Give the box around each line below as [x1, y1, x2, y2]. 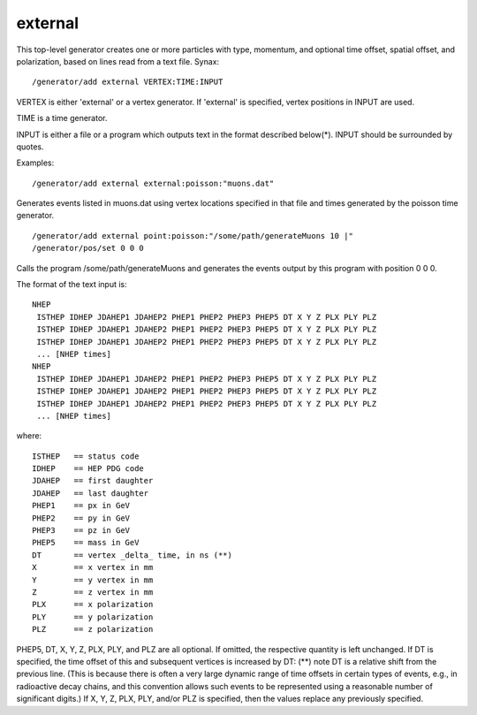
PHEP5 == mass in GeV [32, 537, 140, 548]
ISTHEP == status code [32, 451, 140, 461]
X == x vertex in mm [32, 562, 154, 573]
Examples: [16, 157, 55, 168]
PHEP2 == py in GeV [32, 513, 131, 523]
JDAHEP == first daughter [32, 475, 154, 486]
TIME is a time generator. [16, 113, 108, 124]
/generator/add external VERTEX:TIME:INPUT [32, 77, 223, 87]
